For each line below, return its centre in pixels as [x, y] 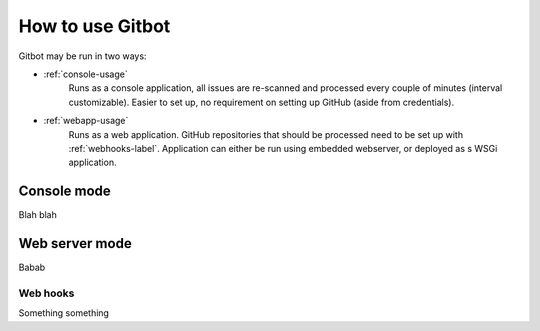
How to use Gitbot [94, 26]
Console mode [65, 191]
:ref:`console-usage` [86, 74]
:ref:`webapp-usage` [86, 121]
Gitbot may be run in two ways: [82, 56]
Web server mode [75, 243]
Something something [64, 313]
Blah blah [37, 215]
